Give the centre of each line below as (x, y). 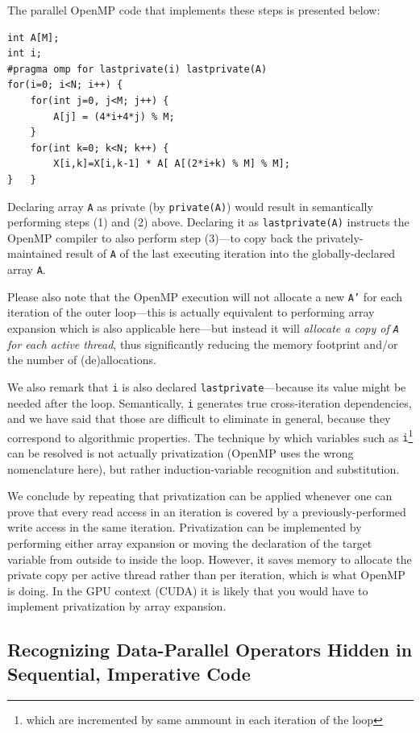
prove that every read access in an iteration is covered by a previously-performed (207, 511)
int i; (25, 54)
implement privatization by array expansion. (117, 606)
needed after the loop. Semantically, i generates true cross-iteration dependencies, (210, 402)
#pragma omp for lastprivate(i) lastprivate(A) (137, 69)
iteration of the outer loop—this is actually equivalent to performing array (191, 312)
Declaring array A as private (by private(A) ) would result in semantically (190, 206)
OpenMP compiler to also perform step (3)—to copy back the (160, 237)
